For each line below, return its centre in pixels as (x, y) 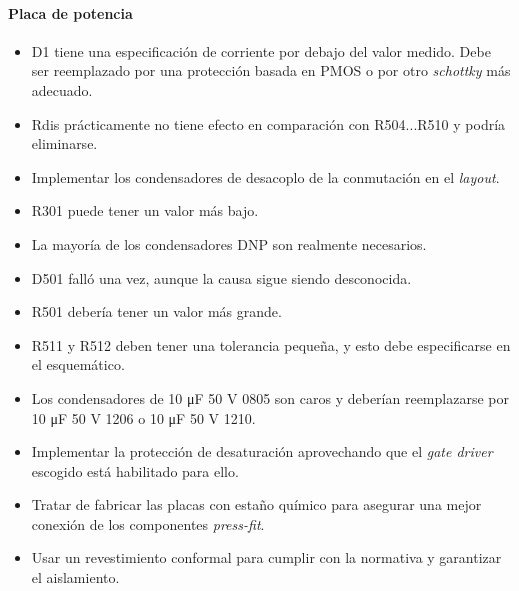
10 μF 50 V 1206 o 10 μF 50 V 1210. (143, 417)
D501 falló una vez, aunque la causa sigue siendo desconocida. (221, 277)
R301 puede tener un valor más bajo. (145, 210)
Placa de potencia (70, 12)
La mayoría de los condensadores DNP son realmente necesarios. (229, 243)
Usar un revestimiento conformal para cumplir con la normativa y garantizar (266, 557)
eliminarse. (64, 143)
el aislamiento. (75, 577)
